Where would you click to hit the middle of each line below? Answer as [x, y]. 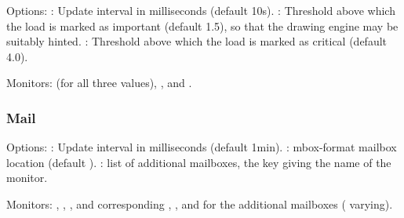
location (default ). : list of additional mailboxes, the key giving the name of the [199, 162]
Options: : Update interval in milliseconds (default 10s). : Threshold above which [201, 10]
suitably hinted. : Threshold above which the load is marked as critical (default [197, 41]
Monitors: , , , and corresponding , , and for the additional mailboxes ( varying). [200, 203]
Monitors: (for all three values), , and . [99, 83]
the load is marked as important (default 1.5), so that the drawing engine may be [202, 25]
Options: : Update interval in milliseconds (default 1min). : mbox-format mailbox [202, 147]
